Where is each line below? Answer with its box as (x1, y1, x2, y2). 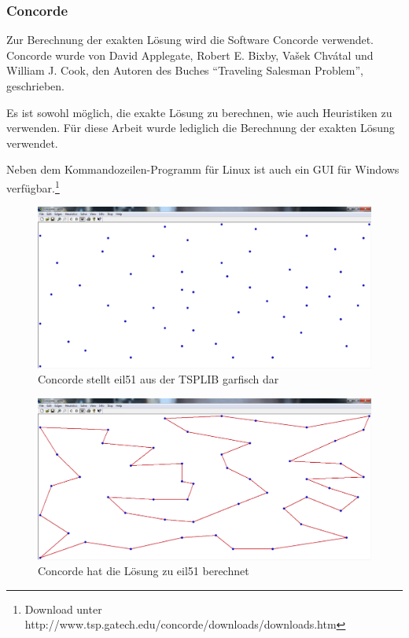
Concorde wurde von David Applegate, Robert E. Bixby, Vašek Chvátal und (6, 46, 374, 63)
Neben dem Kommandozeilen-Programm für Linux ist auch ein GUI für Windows (6, 161, 400, 178)
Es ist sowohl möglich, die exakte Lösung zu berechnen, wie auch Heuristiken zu (6, 104, 392, 120)
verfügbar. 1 (6, 177, 60, 196)
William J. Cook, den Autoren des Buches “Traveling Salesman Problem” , (6, 62, 363, 79)
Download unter (24, 600, 102, 617)
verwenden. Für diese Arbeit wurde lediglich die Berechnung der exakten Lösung (6, 119, 395, 136)
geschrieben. (6, 78, 65, 93)
